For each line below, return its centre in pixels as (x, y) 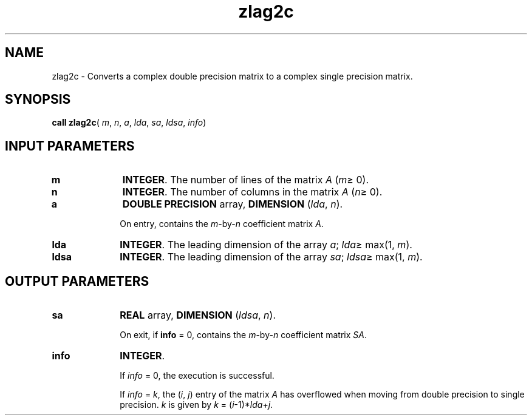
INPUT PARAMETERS (70, 146)
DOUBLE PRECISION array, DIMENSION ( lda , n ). (233, 204)
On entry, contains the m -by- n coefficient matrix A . (222, 224)
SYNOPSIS (38, 100)
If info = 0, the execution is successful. (197, 376)
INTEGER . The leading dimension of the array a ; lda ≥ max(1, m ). (266, 245)
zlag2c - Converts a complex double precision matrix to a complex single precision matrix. (232, 76)
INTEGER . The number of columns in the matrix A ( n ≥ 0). (252, 192)
